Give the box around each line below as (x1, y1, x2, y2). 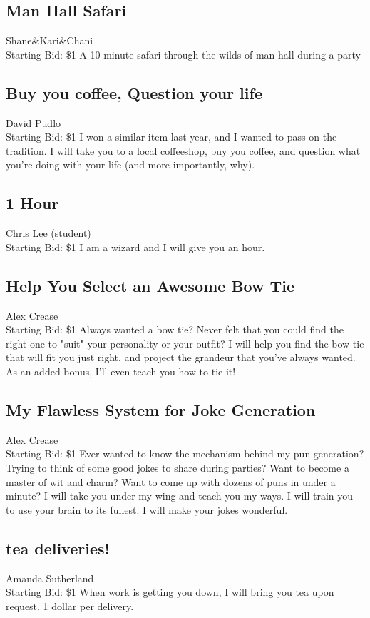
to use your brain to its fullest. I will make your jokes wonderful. (6, 502, 288, 517)
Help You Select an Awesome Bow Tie (6, 274, 295, 296)
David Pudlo (6, 115, 61, 130)
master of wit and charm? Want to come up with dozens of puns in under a (6, 474, 336, 489)
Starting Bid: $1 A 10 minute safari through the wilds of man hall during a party (6, 46, 361, 61)
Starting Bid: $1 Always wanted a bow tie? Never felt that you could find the (6, 322, 344, 337)
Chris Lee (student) (6, 226, 91, 240)
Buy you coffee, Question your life (6, 81, 262, 103)
